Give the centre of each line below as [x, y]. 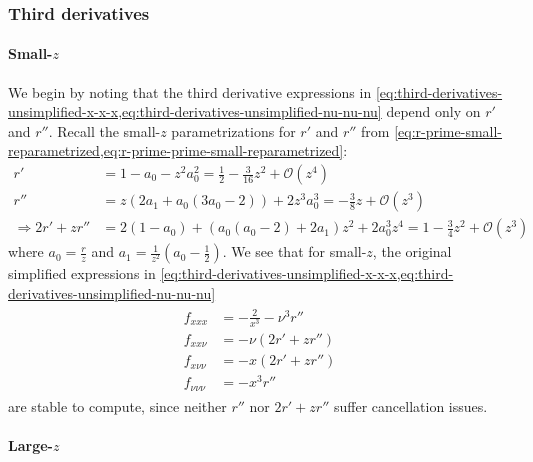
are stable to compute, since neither [117, 405]
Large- [30, 444]
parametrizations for [233, 130]
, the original [412, 251]
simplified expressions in [82, 273]
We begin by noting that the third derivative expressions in [190, 91]
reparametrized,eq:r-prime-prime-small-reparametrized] [176, 150]
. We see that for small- [294, 251]
